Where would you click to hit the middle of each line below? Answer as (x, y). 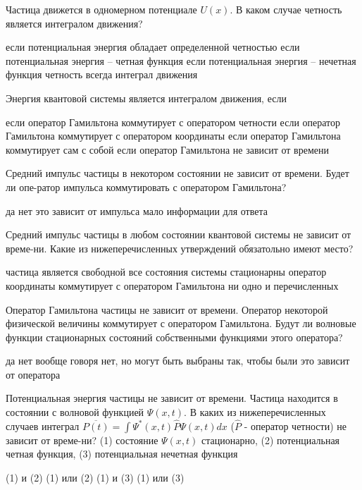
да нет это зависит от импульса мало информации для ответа (137, 210)
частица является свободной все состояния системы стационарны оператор (166, 272)
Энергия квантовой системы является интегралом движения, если (146, 98)
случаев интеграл (43, 425)
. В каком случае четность (286, 9)
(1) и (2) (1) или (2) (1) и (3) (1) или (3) (95, 478)
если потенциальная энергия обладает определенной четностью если (153, 47)
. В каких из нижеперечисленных (255, 412)
